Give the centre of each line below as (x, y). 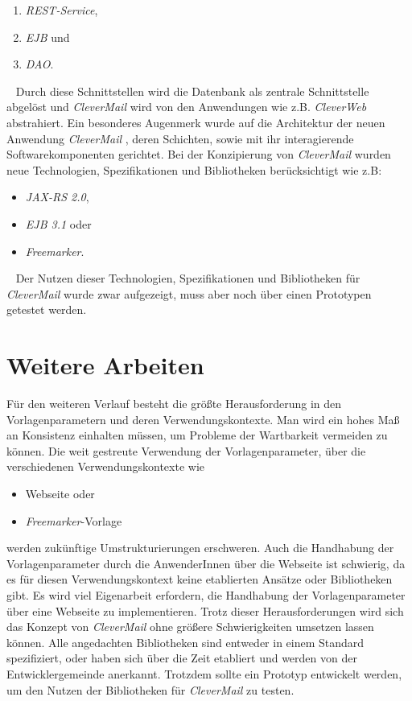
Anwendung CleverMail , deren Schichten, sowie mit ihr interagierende (180, 138)
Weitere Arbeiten (105, 365)
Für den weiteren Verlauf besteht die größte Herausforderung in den (174, 404)
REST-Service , (62, 10)
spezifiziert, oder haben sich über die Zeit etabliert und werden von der (182, 658)
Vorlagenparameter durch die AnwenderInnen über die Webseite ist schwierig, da (206, 563)
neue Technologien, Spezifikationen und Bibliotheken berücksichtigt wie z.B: (194, 169)
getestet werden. (47, 309)
